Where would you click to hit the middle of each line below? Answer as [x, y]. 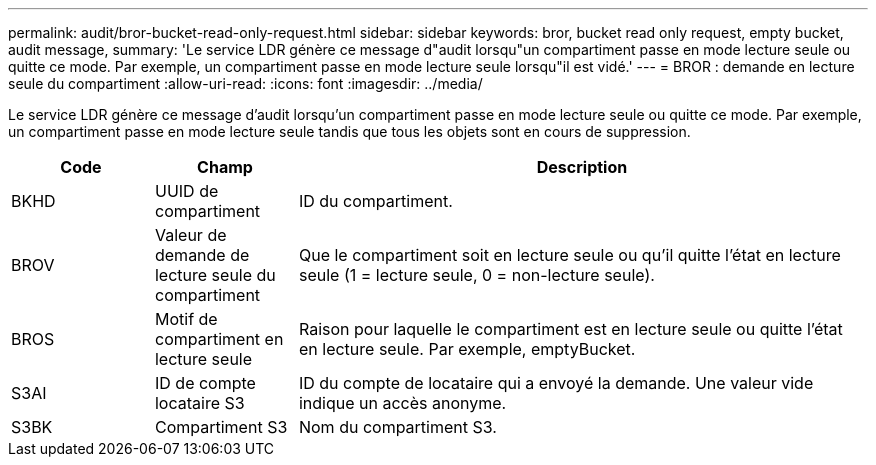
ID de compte [205, 383]
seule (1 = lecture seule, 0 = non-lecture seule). [476, 275]
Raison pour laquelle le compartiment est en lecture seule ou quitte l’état [570, 329]
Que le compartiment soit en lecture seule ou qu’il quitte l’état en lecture [569, 255]
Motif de [186, 319]
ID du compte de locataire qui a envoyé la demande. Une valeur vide [556, 383]
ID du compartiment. [375, 201]
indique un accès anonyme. [402, 403]
